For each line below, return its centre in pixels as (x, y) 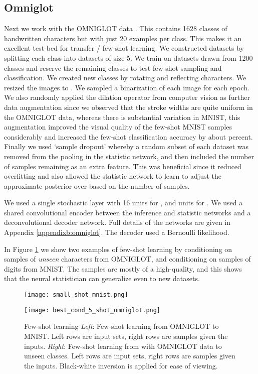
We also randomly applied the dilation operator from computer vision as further (127, 97)
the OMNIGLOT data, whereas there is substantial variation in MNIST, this (122, 117)
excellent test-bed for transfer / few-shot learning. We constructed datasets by (124, 48)
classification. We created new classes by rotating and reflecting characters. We (125, 78)
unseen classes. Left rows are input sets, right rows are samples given (130, 356)
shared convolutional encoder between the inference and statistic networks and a (127, 212)
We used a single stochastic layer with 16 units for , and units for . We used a (123, 203)
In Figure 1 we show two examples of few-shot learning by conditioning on (118, 249)
